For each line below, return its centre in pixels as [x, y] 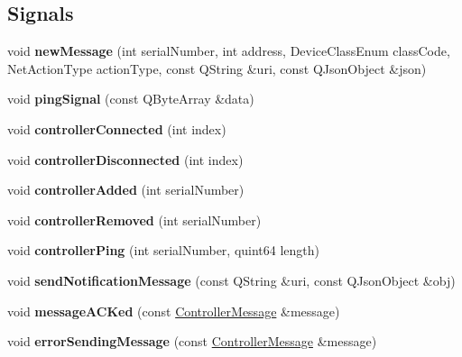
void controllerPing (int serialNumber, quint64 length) [164, 250]
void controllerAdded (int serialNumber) [126, 190]
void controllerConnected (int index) [117, 128]
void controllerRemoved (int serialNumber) [134, 220]
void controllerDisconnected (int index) [125, 159]
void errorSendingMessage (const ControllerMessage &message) [192, 341]
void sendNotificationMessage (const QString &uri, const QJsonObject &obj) [231, 280]
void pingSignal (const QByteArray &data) [131, 99]
